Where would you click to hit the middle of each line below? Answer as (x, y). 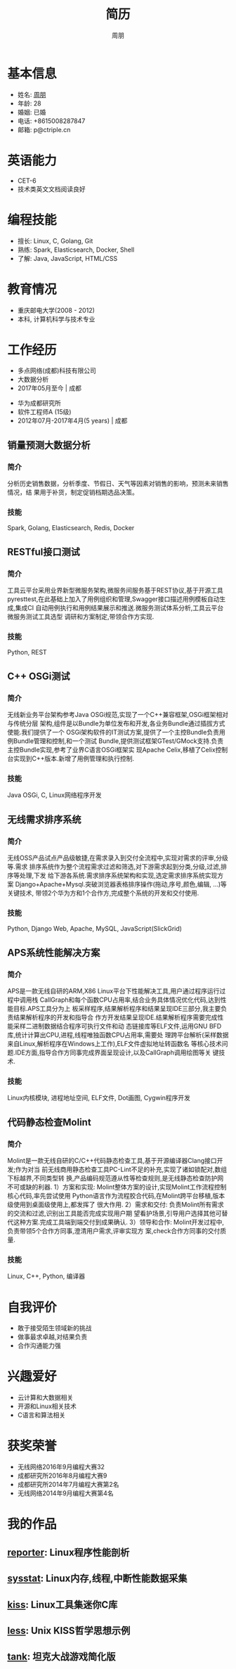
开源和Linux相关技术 (47, 1406)
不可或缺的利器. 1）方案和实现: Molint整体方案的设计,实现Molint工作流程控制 (117, 1187)
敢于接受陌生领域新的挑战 (54, 1328)
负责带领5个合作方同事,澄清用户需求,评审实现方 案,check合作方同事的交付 (114, 1231)
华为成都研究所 (39, 403)
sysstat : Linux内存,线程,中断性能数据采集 (97, 1579)
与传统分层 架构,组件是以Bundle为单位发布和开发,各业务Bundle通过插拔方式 (116, 723)
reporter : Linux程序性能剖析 (68, 1552)
